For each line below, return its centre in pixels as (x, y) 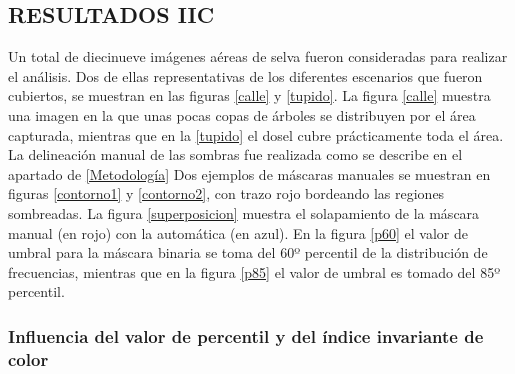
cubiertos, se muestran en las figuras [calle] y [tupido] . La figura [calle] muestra (249, 95)
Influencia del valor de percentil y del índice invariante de (246, 335)
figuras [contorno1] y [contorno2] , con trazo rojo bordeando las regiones (226, 193)
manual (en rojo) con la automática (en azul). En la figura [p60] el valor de (238, 232)
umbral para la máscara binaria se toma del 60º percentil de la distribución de (248, 252)
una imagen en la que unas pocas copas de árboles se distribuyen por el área (242, 114)
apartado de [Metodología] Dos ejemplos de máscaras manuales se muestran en (249, 173)
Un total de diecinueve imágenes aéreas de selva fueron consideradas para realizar (258, 56)
